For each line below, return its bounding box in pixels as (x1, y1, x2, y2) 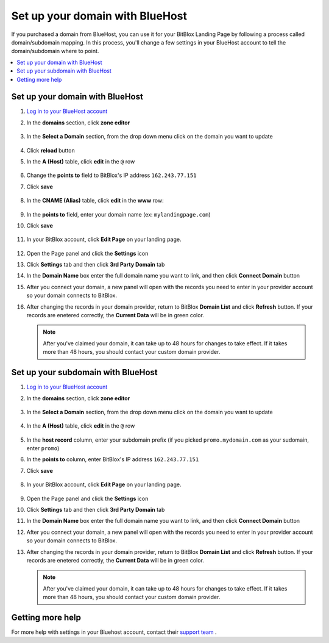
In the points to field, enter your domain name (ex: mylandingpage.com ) (26, 210, 211, 218)
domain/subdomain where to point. (11, 48, 99, 55)
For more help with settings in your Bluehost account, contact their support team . (11, 628, 217, 636)
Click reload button (26, 146, 76, 154)
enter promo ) (26, 445, 60, 452)
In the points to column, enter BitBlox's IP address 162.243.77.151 (26, 456, 199, 463)
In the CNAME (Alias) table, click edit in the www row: (26, 197, 164, 204)
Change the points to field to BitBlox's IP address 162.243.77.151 (26, 171, 197, 179)
